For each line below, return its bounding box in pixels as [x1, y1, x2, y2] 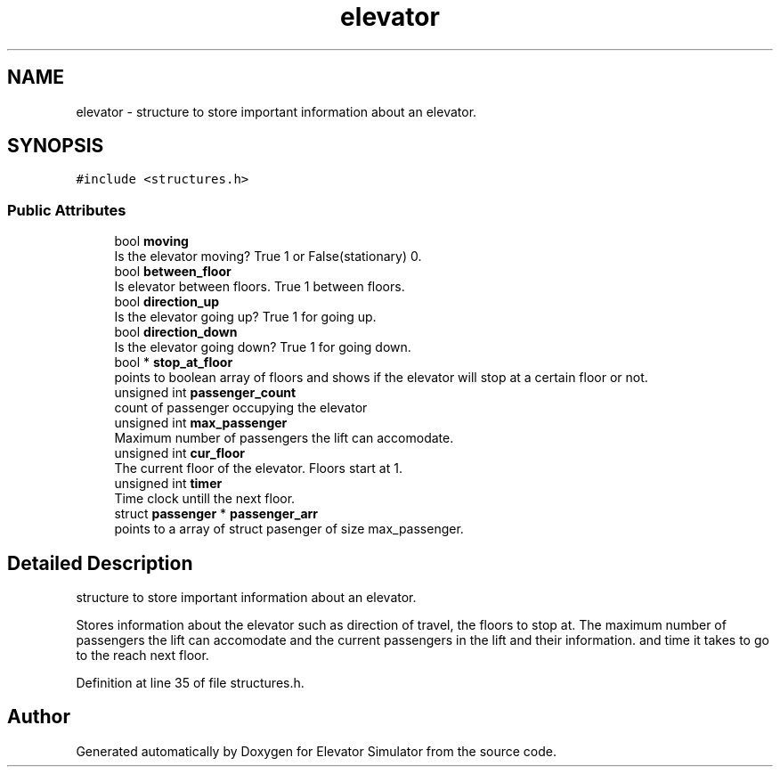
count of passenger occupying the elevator [114, 400, 368, 416]
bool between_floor [114, 264, 232, 280]
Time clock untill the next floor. [114, 491, 296, 507]
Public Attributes [7, 200, 126, 219]
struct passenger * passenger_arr [114, 506, 319, 522]
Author [7, 705, 70, 729]
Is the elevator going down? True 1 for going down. [114, 339, 411, 355]
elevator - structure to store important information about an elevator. [76, 103, 477, 119]
